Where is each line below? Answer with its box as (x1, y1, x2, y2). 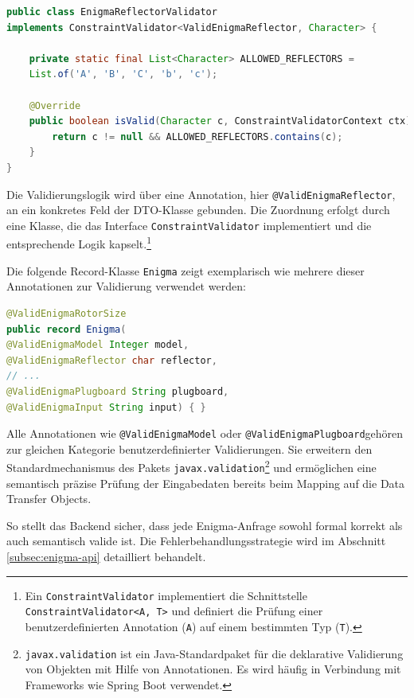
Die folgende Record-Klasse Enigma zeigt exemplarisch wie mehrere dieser (6, 262, 365, 279)
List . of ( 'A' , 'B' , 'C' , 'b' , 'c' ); (29, 68, 218, 80)
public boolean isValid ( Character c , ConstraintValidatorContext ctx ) (29, 115, 412, 127)
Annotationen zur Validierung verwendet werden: (6, 278, 246, 294)
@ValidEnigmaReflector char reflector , (6, 354, 217, 366)
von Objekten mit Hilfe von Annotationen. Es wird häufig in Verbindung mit (25, 661, 401, 677)
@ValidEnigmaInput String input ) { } (6, 401, 206, 413)
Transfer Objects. (6, 490, 92, 507)
